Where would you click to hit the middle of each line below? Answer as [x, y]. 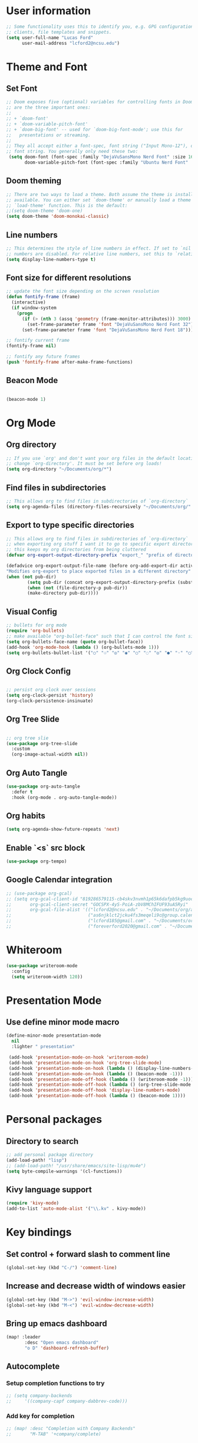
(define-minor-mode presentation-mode [54, 1036]
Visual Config [32, 611]
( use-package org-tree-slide [42, 743]
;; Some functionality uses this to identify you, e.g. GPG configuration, [101, 27]
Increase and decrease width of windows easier [96, 1286]
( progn [25, 313]
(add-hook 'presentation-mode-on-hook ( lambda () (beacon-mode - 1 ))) [96, 1074]
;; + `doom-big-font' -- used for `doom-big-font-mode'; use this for [95, 129]
